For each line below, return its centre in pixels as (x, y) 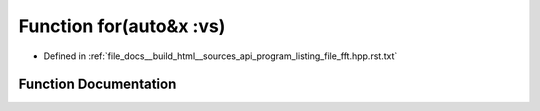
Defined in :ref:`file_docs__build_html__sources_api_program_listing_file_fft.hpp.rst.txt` (220, 56)
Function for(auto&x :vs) (122, 26)
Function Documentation (97, 84)
